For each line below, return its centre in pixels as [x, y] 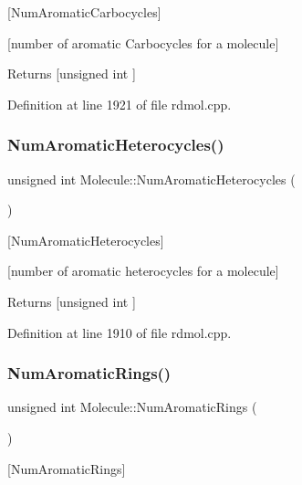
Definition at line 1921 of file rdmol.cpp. [120, 104]
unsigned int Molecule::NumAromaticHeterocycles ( [151, 179]
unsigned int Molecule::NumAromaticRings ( [132, 407]
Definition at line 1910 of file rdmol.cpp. [120, 332]
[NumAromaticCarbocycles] [84, 12]
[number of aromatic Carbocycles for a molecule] [143, 42]
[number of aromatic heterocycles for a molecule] [143, 271]
